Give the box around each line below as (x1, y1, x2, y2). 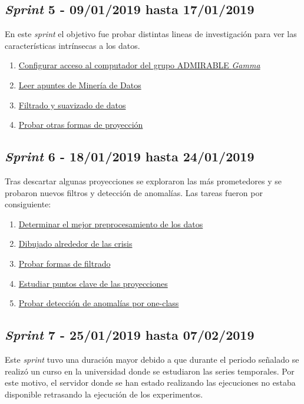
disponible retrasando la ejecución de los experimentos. (5, 388, 203, 400)
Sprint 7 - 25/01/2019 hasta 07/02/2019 (5, 326, 255, 344)
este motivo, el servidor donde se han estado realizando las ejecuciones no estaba (5, 376, 296, 389)
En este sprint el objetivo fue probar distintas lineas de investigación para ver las (5, 28, 297, 40)
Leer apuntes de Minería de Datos (18, 78, 141, 91)
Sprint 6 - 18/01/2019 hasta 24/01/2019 (5, 147, 255, 165)
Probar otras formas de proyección (18, 118, 143, 131)
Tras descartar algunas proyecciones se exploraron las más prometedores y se (5, 174, 282, 187)
